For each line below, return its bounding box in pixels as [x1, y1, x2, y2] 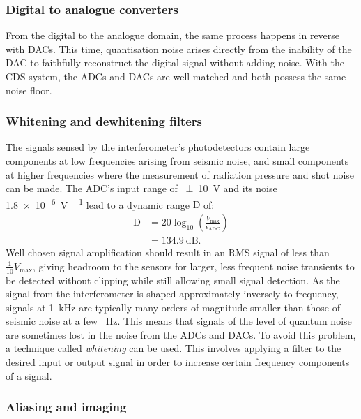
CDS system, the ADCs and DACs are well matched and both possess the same [6, 69, 346, 83]
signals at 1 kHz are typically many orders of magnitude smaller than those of [6, 300, 341, 314]
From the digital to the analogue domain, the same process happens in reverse [6, 28, 340, 43]
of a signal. [6, 368, 52, 383]
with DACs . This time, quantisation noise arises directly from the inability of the [6, 41, 352, 56]
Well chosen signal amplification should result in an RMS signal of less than [6, 245, 330, 260]
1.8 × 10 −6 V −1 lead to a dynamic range [6, 195, 190, 212]
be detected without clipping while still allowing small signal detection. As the [6, 272, 340, 287]
